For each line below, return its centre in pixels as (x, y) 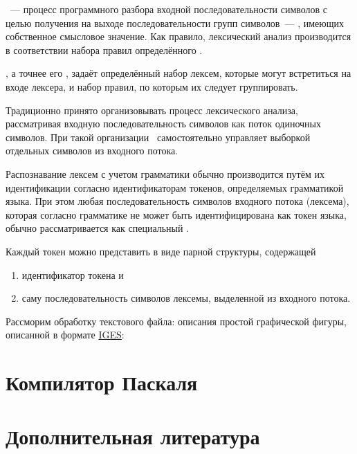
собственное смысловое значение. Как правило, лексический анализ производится (178, 36)
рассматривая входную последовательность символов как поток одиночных (163, 124)
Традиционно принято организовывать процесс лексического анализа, (152, 110)
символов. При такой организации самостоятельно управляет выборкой (158, 137)
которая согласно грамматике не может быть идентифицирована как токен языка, (176, 214)
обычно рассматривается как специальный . (98, 228)
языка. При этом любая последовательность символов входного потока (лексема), (177, 201)
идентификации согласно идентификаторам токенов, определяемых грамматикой (175, 187)
